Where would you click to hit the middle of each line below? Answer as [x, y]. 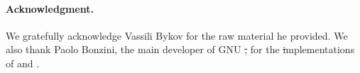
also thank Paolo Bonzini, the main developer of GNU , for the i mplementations [180, 49]
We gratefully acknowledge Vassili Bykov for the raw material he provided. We [177, 35]
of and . [23, 63]
